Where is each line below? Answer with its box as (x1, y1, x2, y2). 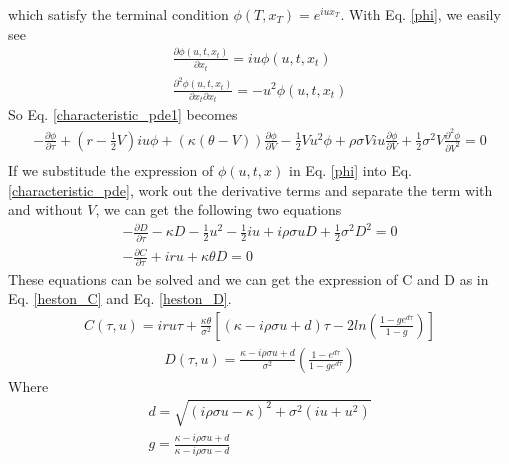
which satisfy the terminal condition (8, 4, 229, 24)
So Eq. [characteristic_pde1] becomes (8, 104, 238, 125)
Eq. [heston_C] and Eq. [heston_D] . (8, 288, 232, 309)
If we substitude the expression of (8, 160, 214, 180)
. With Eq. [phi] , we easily (340, 4, 501, 24)
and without (8, 199, 83, 220)
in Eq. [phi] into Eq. (289, 160, 412, 180)
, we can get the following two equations (95, 199, 342, 220)
